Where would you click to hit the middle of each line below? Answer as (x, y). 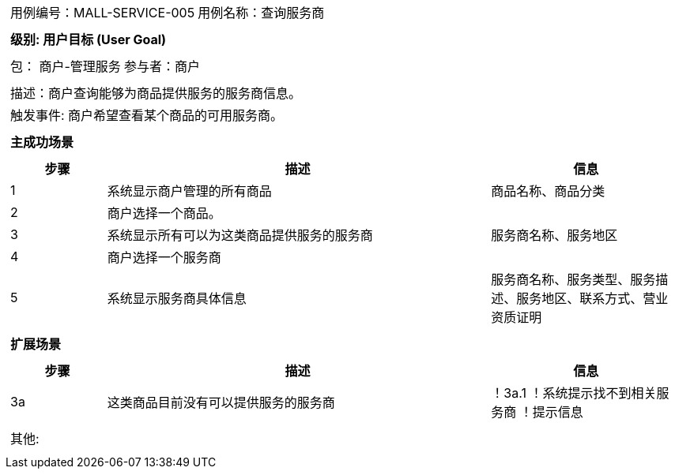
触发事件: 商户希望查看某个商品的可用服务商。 (147, 115)
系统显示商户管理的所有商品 (189, 191)
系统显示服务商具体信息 (177, 298)
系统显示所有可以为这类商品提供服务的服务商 (240, 235)
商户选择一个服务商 (164, 257)
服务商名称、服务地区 (554, 235)
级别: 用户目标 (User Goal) (89, 39)
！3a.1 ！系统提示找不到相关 (574, 393)
